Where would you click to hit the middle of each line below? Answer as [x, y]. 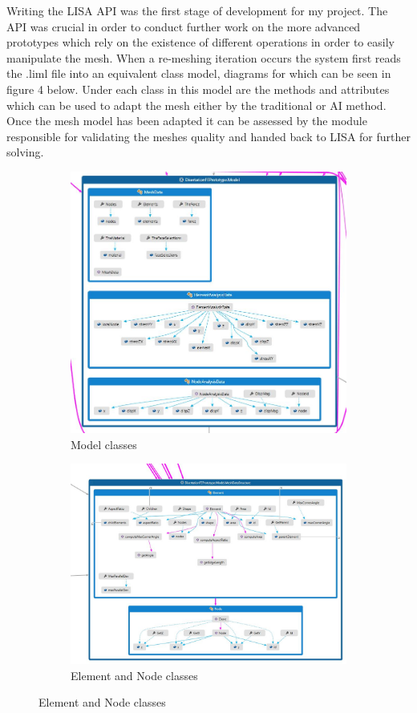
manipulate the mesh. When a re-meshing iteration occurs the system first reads [204, 57]
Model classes [104, 444]
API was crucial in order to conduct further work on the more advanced [184, 26]
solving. [25, 152]
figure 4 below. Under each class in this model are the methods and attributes [198, 89]
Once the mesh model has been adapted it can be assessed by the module [187, 121]
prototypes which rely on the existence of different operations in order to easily [200, 42]
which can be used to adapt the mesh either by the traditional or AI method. [196, 105]
